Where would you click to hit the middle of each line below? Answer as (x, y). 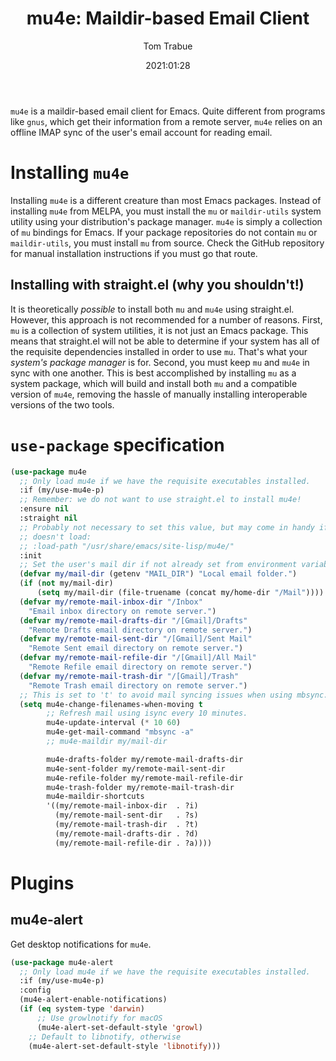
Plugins (42, 883)
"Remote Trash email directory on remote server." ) (138, 685)
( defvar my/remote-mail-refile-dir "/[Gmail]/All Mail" (138, 658)
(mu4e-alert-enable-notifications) (93, 1000)
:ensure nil (44, 509)
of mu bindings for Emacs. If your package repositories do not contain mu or (164, 232)
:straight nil (48, 518)
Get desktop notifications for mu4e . (81, 944)
